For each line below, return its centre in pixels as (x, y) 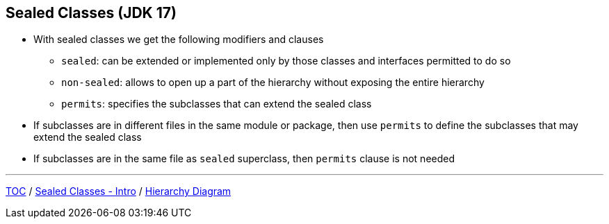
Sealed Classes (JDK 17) (91, 13)
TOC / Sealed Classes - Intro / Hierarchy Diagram (119, 191)
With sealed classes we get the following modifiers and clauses (179, 40)
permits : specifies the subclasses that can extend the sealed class (217, 104)
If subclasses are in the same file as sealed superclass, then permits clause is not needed (244, 159)
